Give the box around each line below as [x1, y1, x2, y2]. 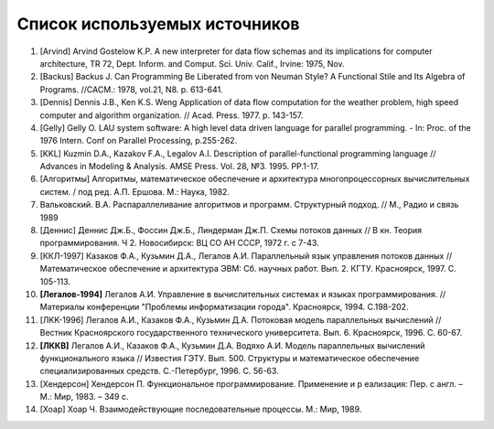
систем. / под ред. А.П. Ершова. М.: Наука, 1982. [39, 186, 231, 197]
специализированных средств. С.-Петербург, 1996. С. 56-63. [39, 366, 279, 377]
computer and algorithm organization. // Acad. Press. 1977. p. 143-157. [39, 110, 304, 121]
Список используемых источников [16, 14, 300, 34]
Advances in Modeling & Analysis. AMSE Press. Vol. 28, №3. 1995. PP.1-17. [39, 161, 319, 172]
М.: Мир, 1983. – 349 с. [39, 391, 129, 402]
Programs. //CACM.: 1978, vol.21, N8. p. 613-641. [39, 83, 223, 95]
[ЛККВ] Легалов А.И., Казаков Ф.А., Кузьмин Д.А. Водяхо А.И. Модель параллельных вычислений [39, 339, 425, 351]
